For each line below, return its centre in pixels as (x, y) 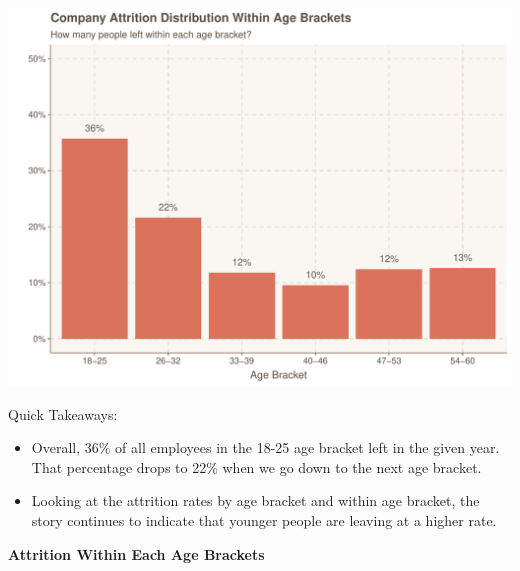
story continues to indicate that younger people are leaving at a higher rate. (264, 519)
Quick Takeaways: (63, 413)
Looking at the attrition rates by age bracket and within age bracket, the (255, 500)
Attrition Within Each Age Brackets (136, 553)
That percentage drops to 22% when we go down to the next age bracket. (256, 466)
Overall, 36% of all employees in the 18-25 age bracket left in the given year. (265, 447)
